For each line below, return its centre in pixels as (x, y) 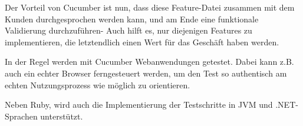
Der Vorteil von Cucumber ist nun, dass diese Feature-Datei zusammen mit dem (150, 7)
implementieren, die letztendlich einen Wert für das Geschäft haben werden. (142, 42)
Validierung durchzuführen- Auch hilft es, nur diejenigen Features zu (129, 30)
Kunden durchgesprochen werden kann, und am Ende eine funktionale (132, 19)
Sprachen (21, 116)
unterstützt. (62, 116)
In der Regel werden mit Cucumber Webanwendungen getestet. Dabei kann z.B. (149, 62)
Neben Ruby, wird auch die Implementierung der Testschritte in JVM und (139, 105)
